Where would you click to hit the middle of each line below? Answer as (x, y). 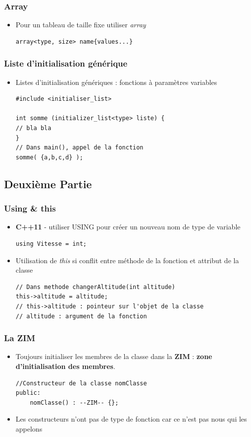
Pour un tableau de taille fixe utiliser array (81, 25)
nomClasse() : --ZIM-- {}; (74, 402)
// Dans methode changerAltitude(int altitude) (95, 287)
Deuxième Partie (48, 183)
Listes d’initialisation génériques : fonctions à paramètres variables (116, 82)
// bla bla (33, 128)
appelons (29, 428)
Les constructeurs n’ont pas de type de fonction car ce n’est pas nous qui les (131, 419)
